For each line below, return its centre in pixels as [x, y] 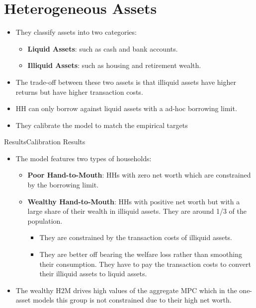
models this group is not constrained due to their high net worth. [132, 300]
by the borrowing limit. [63, 185]
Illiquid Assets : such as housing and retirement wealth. [114, 65]
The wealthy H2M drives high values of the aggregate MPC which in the [126, 290]
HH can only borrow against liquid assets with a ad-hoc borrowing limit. [126, 108]
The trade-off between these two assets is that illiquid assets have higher [126, 82]
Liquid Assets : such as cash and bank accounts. [103, 48]
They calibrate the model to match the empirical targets [102, 125]
